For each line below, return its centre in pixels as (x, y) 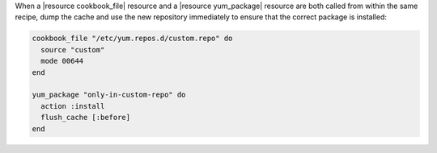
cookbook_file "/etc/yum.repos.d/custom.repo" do (132, 39)
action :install (73, 106)
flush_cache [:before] (86, 118)
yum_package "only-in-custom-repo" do (109, 95)
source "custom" (73, 50)
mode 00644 (62, 61)
